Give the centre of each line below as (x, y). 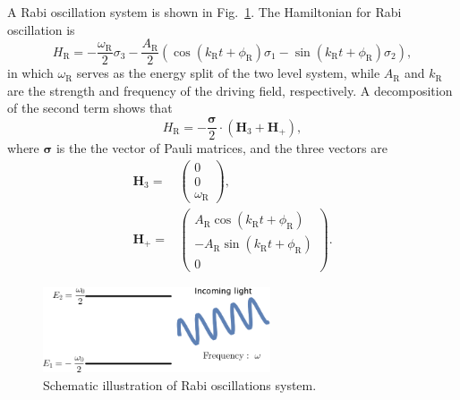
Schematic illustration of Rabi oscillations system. (180, 384)
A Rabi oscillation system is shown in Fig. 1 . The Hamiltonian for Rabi (204, 12)
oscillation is (41, 29)
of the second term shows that (90, 108)
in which (30, 73)
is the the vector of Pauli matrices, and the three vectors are (221, 148)
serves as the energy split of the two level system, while (228, 73)
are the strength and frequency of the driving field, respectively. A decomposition (230, 90)
